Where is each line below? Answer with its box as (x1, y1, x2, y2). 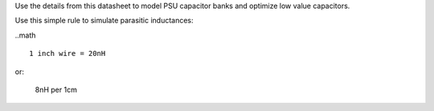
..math (14, 30, 36, 40)
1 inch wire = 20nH (29, 49, 106, 58)
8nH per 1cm (35, 85, 78, 94)
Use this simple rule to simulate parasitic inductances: (14, 16, 194, 26)
